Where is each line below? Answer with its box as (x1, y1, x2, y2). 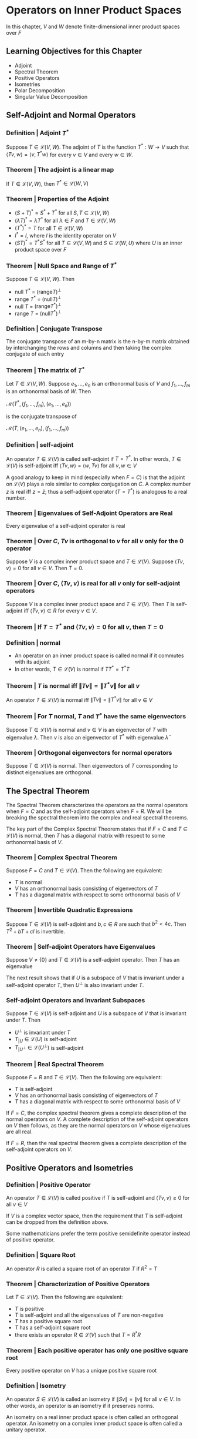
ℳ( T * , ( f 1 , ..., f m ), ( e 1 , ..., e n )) (6, 399, 72, 409)
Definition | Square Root (6, 1250, 76, 1259)
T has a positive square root (14, 1318, 83, 1325)
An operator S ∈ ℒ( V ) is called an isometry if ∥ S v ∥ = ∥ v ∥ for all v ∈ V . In (6, 1396, 181, 1403)
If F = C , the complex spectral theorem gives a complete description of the (6, 1109, 186, 1117)
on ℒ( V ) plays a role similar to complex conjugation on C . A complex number (6, 480, 191, 488)
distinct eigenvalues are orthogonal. (6, 769, 93, 776)
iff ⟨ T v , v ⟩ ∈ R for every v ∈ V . (23, 607, 97, 614)
